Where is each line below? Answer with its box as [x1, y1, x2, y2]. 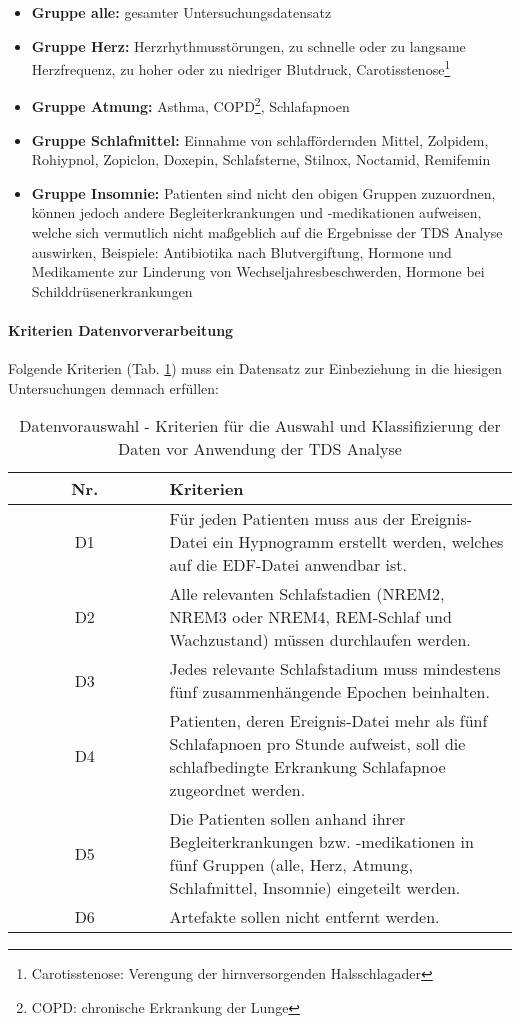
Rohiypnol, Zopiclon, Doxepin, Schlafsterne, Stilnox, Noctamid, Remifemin [31, 149, 491, 170]
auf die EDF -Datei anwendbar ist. [169, 553, 408, 577]
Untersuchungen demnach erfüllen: [8, 377, 219, 398]
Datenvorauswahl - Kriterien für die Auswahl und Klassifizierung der [19, 414, 501, 438]
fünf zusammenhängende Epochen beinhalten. [169, 680, 490, 704]
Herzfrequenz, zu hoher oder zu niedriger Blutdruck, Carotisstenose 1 [31, 56, 451, 79]
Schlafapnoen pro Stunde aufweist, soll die [169, 732, 466, 756]
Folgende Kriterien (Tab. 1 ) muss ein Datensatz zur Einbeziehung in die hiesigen [8, 358, 503, 379]
